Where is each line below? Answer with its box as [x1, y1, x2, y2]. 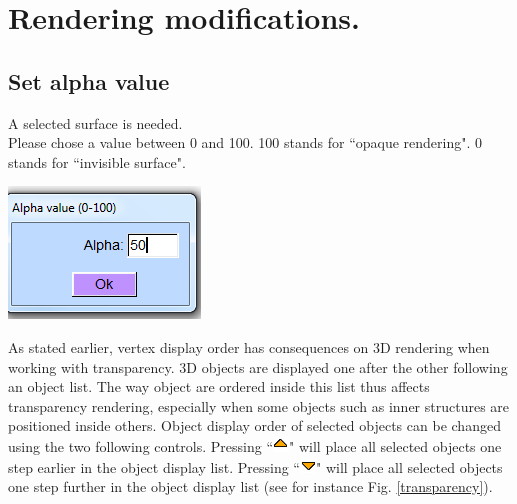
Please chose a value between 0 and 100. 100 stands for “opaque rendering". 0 [8, 132, 483, 153]
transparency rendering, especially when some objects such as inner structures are [8, 395, 510, 416]
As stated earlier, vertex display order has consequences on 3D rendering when [8, 336, 490, 357]
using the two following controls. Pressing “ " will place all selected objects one [8, 435, 502, 456]
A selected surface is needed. [8, 112, 183, 133]
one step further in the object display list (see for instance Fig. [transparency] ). [8, 476, 493, 497]
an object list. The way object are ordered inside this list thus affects [8, 376, 430, 397]
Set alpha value [8, 65, 170, 96]
